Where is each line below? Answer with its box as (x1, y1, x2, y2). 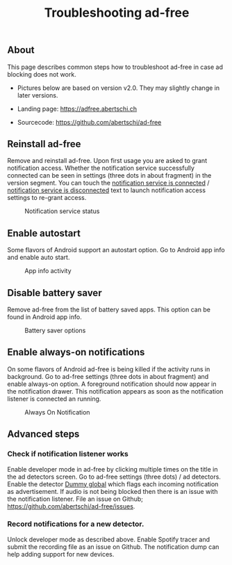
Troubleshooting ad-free (44, 5, 190, 21)
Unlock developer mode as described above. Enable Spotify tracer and (7, 535, 210, 543)
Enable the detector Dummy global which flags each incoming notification (7, 479, 219, 488)
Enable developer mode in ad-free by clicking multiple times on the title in (7, 465, 218, 473)
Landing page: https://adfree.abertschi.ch (17, 105, 138, 113)
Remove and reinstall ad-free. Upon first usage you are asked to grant (7, 157, 207, 165)
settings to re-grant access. (7, 194, 87, 202)
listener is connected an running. (7, 394, 101, 403)
